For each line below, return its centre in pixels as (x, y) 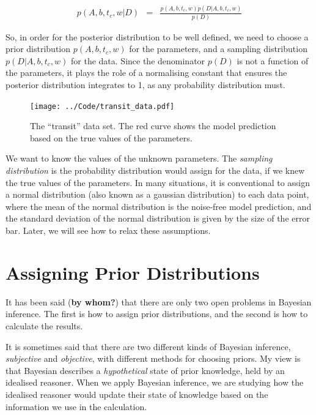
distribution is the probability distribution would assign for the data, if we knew (155, 170)
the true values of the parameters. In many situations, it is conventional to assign (158, 182)
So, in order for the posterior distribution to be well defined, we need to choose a (157, 36)
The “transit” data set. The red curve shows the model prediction (153, 126)
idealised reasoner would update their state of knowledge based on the (137, 394)
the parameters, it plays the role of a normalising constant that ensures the (146, 73)
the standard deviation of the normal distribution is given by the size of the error (158, 218)
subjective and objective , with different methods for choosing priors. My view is (153, 358)
